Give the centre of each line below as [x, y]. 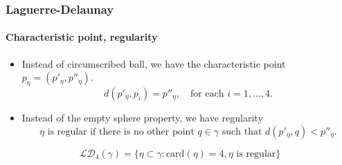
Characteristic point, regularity [82, 37]
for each [207, 94]
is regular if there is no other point [121, 132]
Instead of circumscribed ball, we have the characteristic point [154, 63]
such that [242, 132]
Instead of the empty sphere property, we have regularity [142, 118]
